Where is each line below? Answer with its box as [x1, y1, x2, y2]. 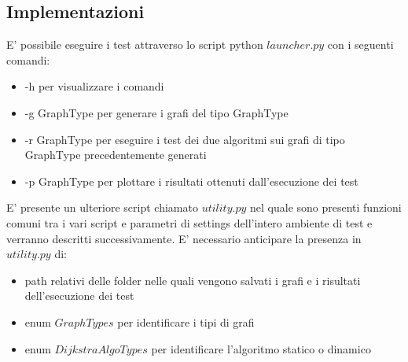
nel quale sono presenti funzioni [250, 199, 402, 216]
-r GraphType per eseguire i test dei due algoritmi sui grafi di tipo [24, 131, 345, 147]
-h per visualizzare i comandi [24, 78, 164, 94]
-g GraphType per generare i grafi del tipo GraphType [24, 104, 289, 120]
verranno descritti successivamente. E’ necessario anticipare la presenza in [6, 230, 362, 246]
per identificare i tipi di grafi [117, 313, 255, 330]
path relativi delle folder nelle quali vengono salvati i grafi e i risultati [24, 271, 361, 288]
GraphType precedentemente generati [24, 146, 207, 163]
